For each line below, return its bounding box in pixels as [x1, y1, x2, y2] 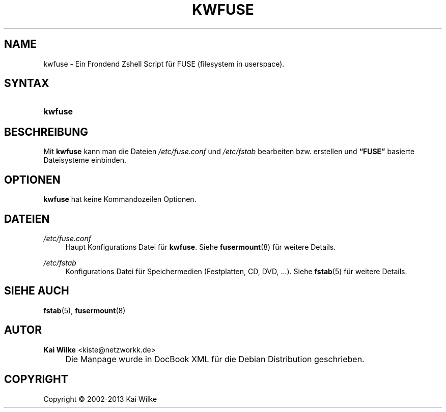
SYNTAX [4, 77, 49, 90]
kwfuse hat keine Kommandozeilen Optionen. [43, 195, 197, 204]
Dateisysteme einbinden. [43, 156, 127, 165]
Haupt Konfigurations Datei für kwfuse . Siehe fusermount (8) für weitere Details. [65, 242, 336, 251]
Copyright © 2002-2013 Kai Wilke [43, 394, 157, 403]
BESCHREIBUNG [4, 125, 89, 138]
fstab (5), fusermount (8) [43, 306, 126, 315]
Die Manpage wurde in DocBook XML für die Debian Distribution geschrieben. [65, 354, 365, 364]
